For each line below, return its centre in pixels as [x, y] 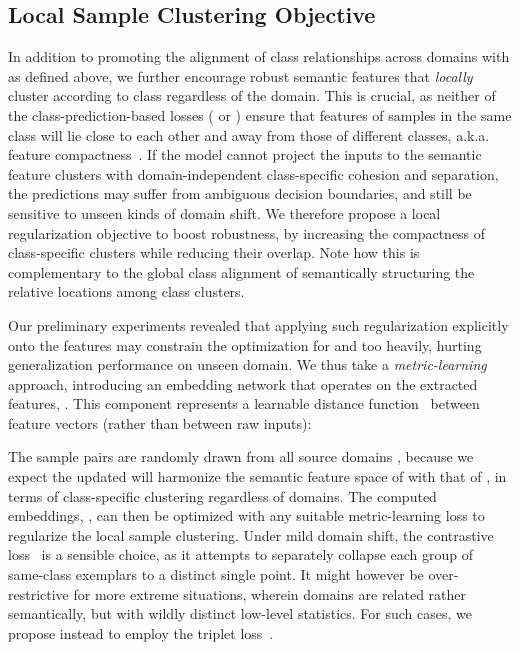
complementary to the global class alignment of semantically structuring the [241, 271]
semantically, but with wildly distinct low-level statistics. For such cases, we [240, 613]
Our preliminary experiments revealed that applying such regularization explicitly [258, 324]
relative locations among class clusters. [126, 291]
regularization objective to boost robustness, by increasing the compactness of [247, 232]
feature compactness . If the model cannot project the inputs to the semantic [245, 154]
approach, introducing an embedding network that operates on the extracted [243, 383]
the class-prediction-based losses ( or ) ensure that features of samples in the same [260, 114]
